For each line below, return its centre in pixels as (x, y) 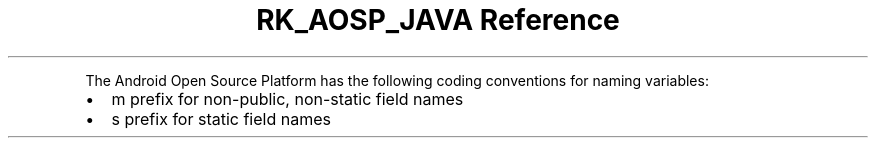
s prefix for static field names (221, 118)
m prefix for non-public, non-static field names (287, 98)
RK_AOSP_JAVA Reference (438, 20)
